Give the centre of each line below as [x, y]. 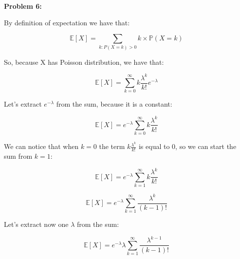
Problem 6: [23, 6]
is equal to [154, 146]
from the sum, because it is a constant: [114, 104]
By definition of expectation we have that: [67, 22]
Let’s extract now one [36, 224]
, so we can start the [206, 146]
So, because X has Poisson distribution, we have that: [84, 62]
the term [112, 146]
